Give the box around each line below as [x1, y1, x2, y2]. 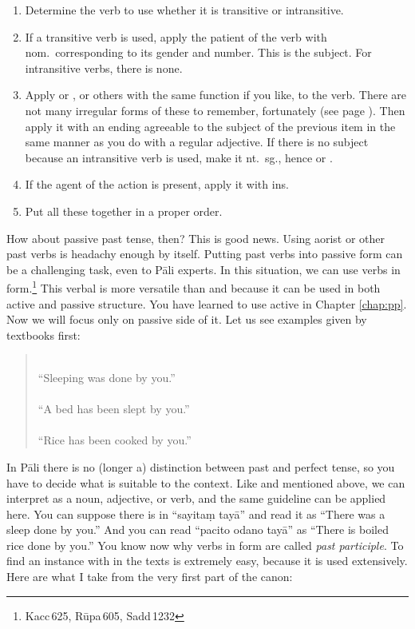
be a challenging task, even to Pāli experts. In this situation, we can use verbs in [6, 261, 401, 277]
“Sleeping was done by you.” [38, 368, 176, 385]
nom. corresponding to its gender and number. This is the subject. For [25, 44, 372, 61]
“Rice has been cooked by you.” [38, 432, 192, 448]
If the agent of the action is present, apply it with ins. [25, 176, 289, 193]
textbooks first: [6, 326, 81, 343]
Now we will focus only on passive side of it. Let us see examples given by [6, 311, 367, 328]
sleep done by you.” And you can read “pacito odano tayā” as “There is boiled [6, 521, 389, 538]
